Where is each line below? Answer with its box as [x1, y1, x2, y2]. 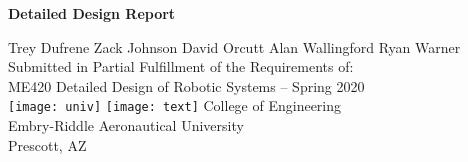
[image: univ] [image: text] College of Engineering [8, 95, 342, 116]
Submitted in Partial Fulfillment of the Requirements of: [8, 56, 354, 77]
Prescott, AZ [8, 134, 87, 155]
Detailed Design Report [8, 3, 176, 23]
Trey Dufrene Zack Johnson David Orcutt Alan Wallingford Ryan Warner [8, 36, 461, 57]
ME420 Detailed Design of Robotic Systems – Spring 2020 [8, 75, 365, 96]
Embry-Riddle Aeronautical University [8, 115, 244, 136]
